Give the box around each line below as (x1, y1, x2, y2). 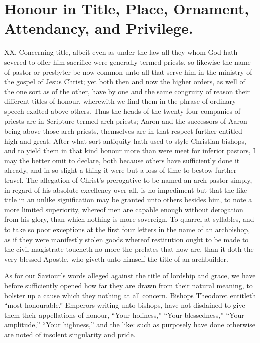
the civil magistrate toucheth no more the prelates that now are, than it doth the (4, 244, 254, 254)
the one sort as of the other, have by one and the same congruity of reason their (4, 86, 250, 96)
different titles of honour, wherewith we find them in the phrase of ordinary (4, 96, 236, 106)
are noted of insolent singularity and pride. (4, 329, 136, 339)
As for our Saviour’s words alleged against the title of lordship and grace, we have (4, 270, 256, 281)
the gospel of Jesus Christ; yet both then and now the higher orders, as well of (4, 76, 245, 87)
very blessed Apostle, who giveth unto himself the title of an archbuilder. (4, 253, 228, 264)
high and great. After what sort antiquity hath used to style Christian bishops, (4, 135, 246, 146)
